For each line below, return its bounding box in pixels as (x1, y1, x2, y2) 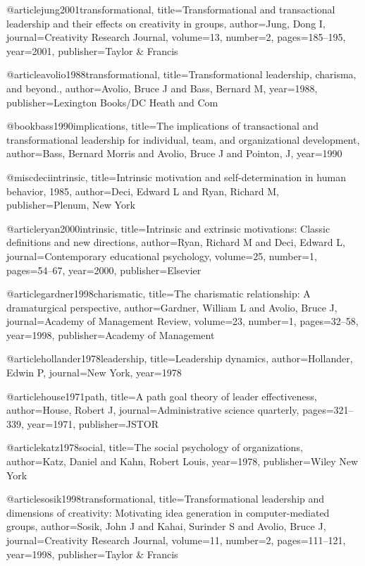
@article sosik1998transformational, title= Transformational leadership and (6, 491, 325, 506)
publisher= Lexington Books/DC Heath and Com (6, 94, 218, 109)
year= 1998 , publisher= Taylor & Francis (6, 546, 178, 561)
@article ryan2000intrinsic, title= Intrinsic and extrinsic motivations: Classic (6, 221, 330, 235)
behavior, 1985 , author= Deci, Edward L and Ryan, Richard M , (6, 183, 279, 198)
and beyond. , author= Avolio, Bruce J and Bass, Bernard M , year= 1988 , (6, 80, 318, 95)
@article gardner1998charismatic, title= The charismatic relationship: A (6, 286, 311, 301)
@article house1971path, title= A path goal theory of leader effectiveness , (6, 388, 317, 403)
